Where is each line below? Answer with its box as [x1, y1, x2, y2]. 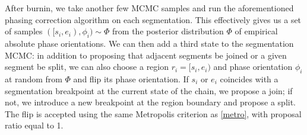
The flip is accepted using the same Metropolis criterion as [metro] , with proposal [5, 107, 302, 120]
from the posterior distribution [112, 25, 224, 37]
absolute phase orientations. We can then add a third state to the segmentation [5, 37, 294, 49]
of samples [5, 25, 43, 37]
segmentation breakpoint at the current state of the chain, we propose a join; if [5, 84, 293, 97]
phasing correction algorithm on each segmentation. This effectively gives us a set [5, 13, 302, 25]
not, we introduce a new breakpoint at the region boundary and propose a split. [5, 96, 296, 108]
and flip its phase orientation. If [73, 72, 189, 85]
